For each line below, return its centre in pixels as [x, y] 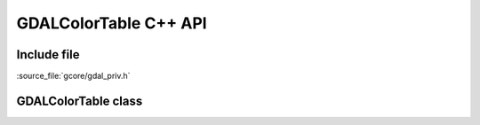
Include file [48, 55]
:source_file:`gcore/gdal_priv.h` [73, 76]
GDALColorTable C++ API [112, 23]
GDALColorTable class [80, 101]
